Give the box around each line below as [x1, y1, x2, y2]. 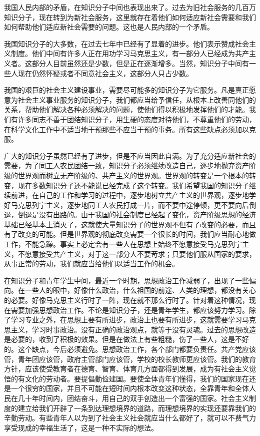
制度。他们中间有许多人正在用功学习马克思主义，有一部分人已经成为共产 [10, 48, 249, 59]
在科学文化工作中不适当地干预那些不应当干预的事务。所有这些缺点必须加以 [4, 124, 249, 134]
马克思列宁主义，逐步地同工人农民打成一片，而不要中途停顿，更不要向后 [10, 199, 249, 210]
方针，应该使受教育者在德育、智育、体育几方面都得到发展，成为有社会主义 [4, 363, 249, 374]
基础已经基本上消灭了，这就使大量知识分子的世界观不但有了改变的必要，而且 [4, 219, 256, 229]
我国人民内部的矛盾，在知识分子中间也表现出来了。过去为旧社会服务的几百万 [4, 2, 256, 12]
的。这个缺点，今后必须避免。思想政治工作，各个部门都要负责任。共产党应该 [4, 344, 256, 354]
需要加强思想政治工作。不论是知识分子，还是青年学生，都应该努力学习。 [10, 304, 249, 315]
